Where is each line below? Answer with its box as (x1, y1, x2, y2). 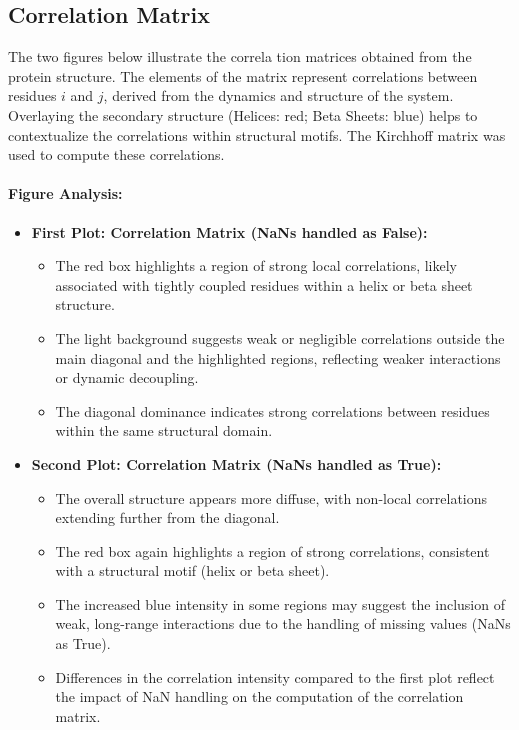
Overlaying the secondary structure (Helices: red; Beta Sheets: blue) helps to (8, 104, 478, 125)
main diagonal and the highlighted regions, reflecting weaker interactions (55, 347, 501, 368)
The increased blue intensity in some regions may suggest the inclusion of (55, 593, 505, 614)
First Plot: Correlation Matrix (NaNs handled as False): (31, 221, 428, 242)
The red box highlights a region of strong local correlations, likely (55, 255, 457, 276)
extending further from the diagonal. (55, 507, 280, 528)
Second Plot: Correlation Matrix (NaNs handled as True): (31, 453, 442, 474)
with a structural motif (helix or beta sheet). (55, 560, 330, 581)
